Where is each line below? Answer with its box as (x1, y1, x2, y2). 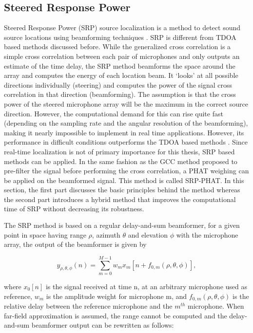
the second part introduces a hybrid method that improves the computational (4, 194, 236, 204)
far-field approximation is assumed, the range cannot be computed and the (4, 310, 227, 320)
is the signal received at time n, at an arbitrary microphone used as (45, 281, 248, 291)
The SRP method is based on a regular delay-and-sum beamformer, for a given (4, 220, 240, 230)
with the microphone (176, 229, 238, 240)
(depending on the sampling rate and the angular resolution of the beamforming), (4, 118, 248, 128)
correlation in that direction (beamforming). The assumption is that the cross (4, 89, 236, 99)
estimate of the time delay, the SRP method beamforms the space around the (4, 60, 235, 71)
